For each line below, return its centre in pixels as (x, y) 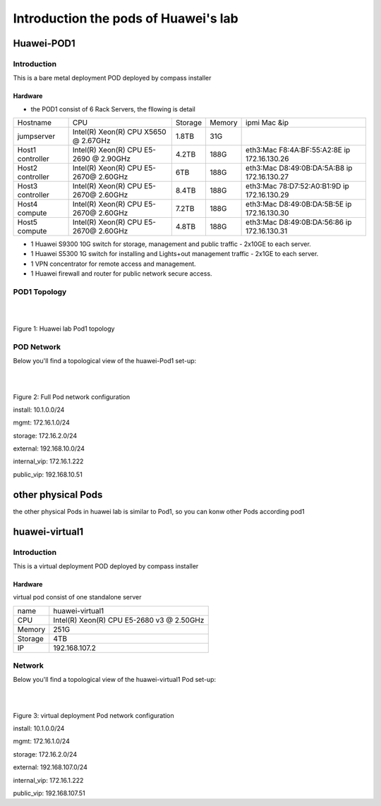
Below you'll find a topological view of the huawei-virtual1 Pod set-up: (115, 680)
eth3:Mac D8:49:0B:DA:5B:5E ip (299, 204)
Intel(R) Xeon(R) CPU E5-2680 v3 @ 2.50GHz (129, 620)
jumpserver (36, 136)
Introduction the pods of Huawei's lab (126, 18)
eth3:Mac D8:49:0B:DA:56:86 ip (299, 222)
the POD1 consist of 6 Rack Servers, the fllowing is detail (113, 109)
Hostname (35, 123)
